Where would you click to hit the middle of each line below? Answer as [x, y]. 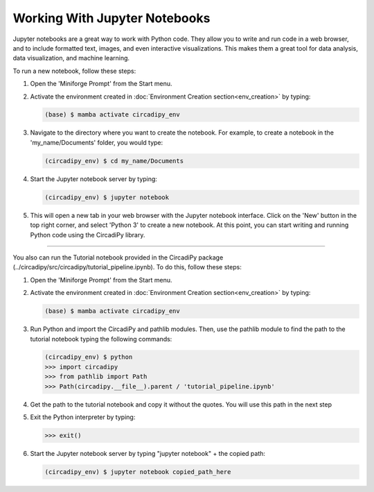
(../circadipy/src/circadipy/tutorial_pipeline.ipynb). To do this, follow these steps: [127, 267]
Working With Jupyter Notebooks [112, 18]
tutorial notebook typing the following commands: [101, 339]
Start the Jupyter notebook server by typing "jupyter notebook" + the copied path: [148, 453]
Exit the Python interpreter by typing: [83, 417]
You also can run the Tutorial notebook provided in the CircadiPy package [118, 257]
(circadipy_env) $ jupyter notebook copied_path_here [138, 472]
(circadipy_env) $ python [89, 357]
